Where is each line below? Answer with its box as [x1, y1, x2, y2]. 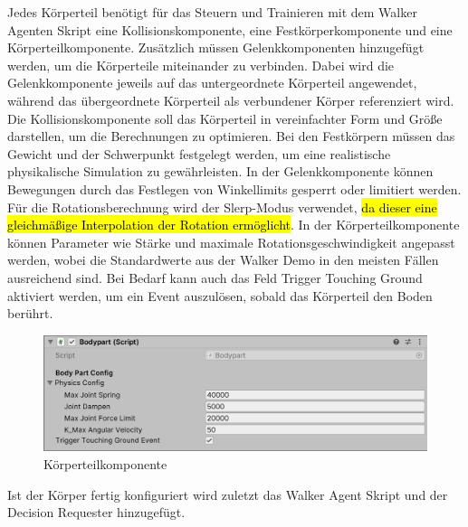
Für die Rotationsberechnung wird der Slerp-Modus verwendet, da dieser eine [7, 197, 437, 216]
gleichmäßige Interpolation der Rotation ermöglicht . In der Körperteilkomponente [7, 215, 460, 234]
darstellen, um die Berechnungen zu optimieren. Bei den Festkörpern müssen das [7, 127, 455, 146]
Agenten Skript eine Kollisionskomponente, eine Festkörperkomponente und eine [7, 20, 453, 39]
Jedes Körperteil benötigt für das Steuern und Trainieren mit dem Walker [7, 3, 417, 21]
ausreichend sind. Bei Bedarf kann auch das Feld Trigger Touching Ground [7, 268, 423, 287]
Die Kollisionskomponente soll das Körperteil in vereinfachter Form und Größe [7, 108, 443, 127]
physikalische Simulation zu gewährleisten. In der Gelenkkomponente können [7, 162, 434, 181]
